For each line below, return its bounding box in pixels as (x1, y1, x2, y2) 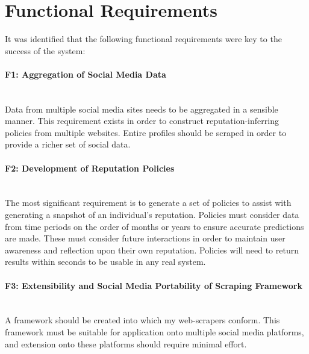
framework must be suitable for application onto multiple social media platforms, (5, 326, 304, 338)
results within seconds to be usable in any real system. (5, 255, 206, 268)
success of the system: (5, 44, 86, 57)
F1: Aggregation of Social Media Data (5, 67, 166, 80)
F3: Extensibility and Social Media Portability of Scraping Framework (5, 279, 302, 291)
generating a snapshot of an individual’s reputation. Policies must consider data (5, 208, 299, 221)
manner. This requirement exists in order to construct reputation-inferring (5, 114, 279, 127)
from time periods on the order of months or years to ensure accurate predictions (5, 220, 304, 232)
